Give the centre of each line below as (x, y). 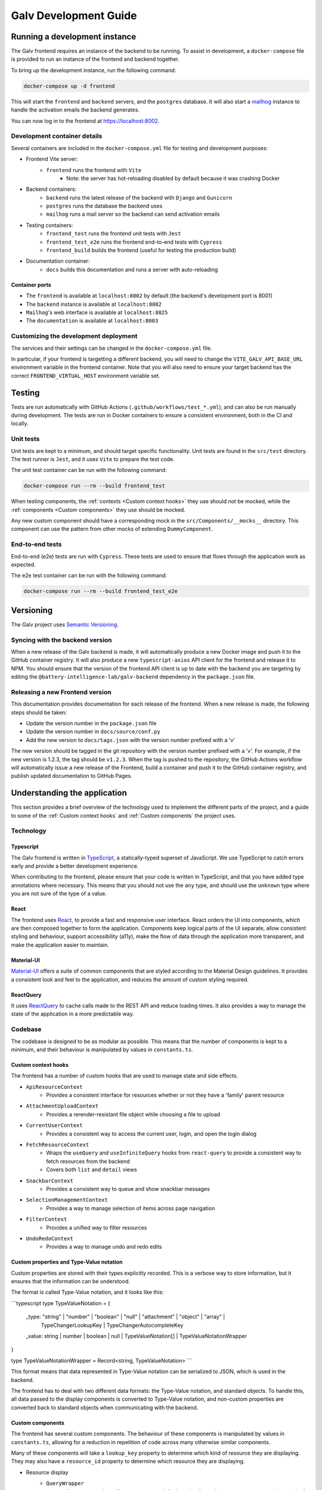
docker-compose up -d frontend (69, 86)
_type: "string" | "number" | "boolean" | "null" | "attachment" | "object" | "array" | (126, 1317)
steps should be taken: (39, 712)
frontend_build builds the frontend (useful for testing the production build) (141, 250)
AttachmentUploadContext (62, 1106)
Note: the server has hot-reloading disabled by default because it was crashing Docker (173, 178)
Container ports (31, 285)
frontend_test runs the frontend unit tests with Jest (114, 234)
